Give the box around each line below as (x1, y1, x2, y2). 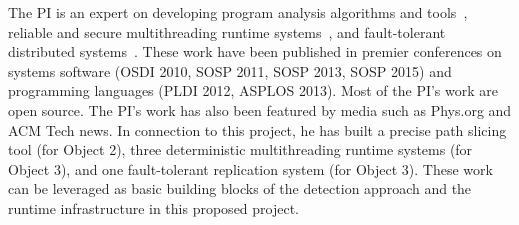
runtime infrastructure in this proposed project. (8, 197, 300, 218)
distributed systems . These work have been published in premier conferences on (8, 41, 502, 62)
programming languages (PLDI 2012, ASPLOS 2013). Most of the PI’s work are (8, 80, 499, 101)
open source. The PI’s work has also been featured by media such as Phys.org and (8, 99, 512, 120)
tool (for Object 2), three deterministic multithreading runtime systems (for (8, 139, 473, 160)
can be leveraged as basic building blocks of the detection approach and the (8, 178, 472, 199)
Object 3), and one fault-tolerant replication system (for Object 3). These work (8, 158, 493, 179)
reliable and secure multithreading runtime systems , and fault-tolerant (8, 21, 446, 42)
